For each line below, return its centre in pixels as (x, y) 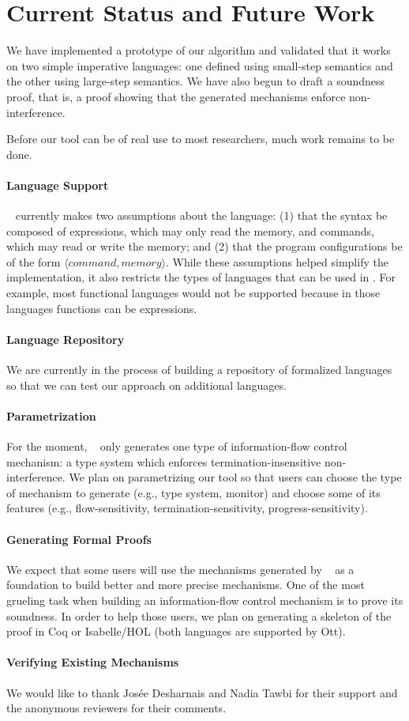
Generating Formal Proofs (79, 539)
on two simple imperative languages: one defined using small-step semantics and (200, 65)
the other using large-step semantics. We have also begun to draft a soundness (196, 81)
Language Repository (66, 339)
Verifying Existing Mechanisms (93, 662)
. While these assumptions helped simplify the (277, 261)
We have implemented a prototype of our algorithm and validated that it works (199, 50)
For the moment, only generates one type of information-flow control (177, 446)
